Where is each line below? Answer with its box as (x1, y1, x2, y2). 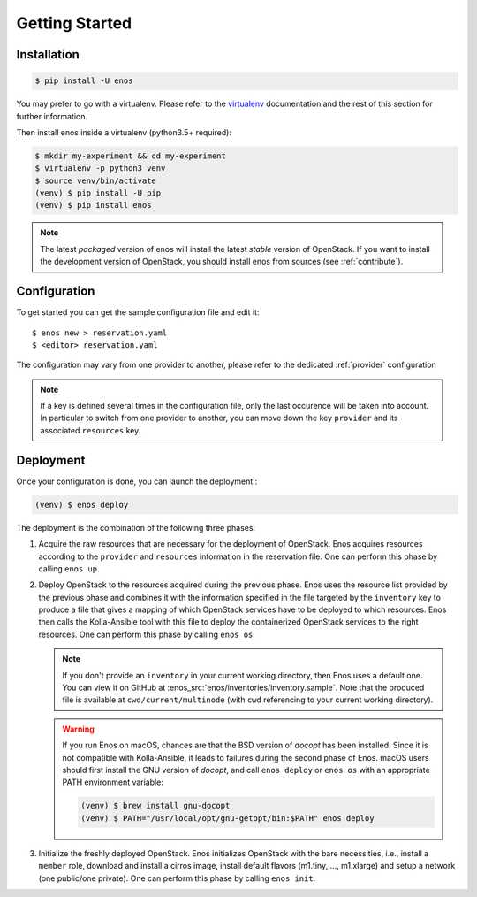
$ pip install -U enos (34, 76, 133, 86)
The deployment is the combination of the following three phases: (16, 522, 256, 533)
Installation (16, 47, 79, 62)
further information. (16, 111, 88, 121)
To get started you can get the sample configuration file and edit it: (16, 307, 260, 318)
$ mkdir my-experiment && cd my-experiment (34, 150, 227, 161)
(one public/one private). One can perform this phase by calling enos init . (38, 872, 316, 884)
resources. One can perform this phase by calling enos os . (38, 629, 256, 640)
